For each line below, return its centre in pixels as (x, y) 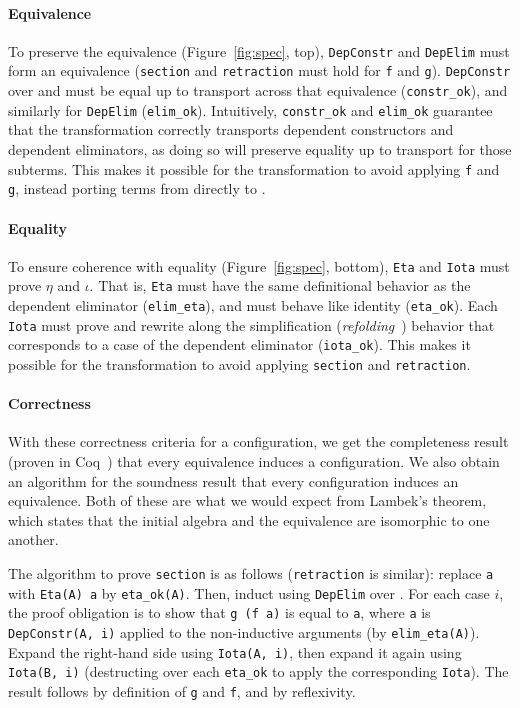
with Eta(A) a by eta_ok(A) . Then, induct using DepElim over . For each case (249, 592)
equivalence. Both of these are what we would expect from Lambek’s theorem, (247, 500)
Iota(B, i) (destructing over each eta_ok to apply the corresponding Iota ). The (258, 671)
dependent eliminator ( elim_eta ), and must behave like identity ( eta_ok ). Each (253, 305)
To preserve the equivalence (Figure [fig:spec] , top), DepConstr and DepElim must (259, 50)
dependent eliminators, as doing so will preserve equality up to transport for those (260, 149)
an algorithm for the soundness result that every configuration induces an (233, 480)
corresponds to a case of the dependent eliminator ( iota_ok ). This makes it (239, 344)
